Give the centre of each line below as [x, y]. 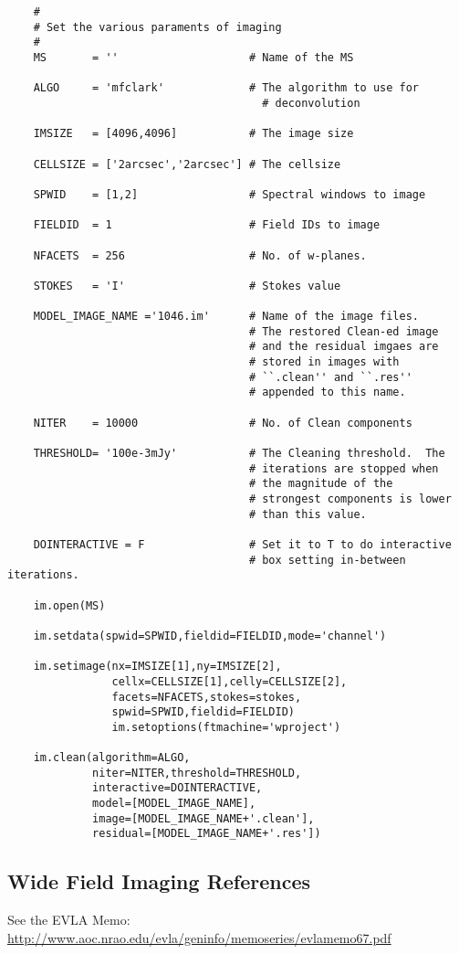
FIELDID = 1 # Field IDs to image [207, 225]
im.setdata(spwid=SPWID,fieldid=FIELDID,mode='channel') [210, 636]
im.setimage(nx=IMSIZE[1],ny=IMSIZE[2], [157, 667]
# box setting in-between [327, 560]
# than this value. [308, 514]
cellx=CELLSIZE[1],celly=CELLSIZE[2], [229, 681]
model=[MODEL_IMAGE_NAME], [174, 804]
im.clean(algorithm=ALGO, [112, 758]
